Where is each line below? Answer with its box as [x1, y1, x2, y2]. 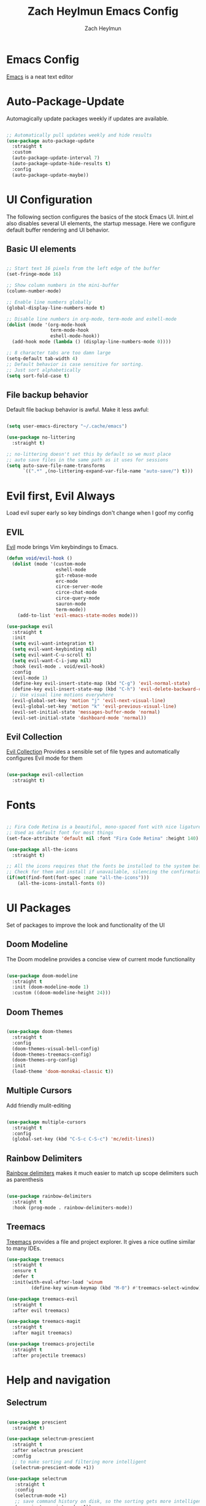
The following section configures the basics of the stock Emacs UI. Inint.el [6, 213, 194, 220]
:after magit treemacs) [12, 1330, 72, 1336]
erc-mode [55, 578, 78, 584]
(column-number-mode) [6, 288, 62, 294]
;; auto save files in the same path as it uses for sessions [6, 456, 169, 463]
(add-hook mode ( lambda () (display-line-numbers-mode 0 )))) [12, 339, 172, 345]
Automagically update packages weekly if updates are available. [6, 115, 169, 122]
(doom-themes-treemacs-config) [12, 1051, 92, 1058]
